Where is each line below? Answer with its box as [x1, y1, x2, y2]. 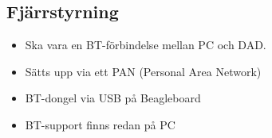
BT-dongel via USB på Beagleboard [25, 90, 201, 106]
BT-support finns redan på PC [25, 116, 175, 132]
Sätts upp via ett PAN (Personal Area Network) [25, 63, 262, 79]
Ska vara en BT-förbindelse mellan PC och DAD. [25, 36, 266, 53]
